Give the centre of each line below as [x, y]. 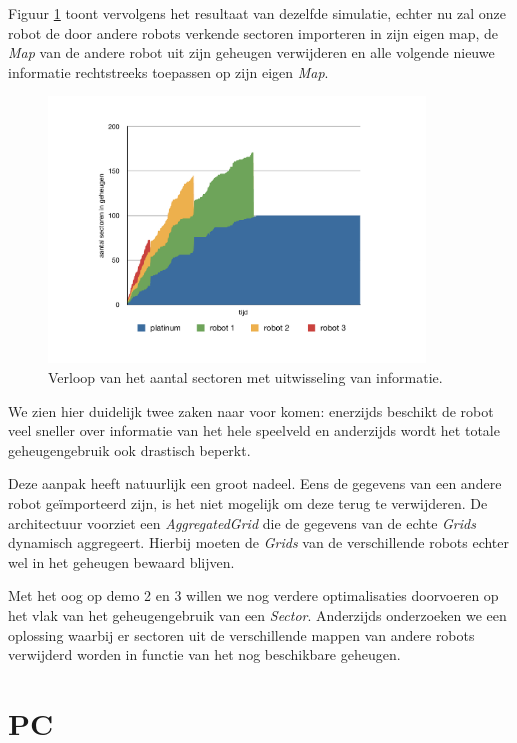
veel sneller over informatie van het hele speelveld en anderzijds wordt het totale [254, 430]
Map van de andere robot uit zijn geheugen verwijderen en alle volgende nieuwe [251, 52]
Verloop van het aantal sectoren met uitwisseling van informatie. [245, 377]
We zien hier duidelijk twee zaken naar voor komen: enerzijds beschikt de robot [251, 410]
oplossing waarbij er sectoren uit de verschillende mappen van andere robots [241, 634]
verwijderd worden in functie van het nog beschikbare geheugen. [204, 654]
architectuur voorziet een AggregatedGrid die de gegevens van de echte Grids [242, 522]
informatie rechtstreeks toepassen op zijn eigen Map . [168, 71]
